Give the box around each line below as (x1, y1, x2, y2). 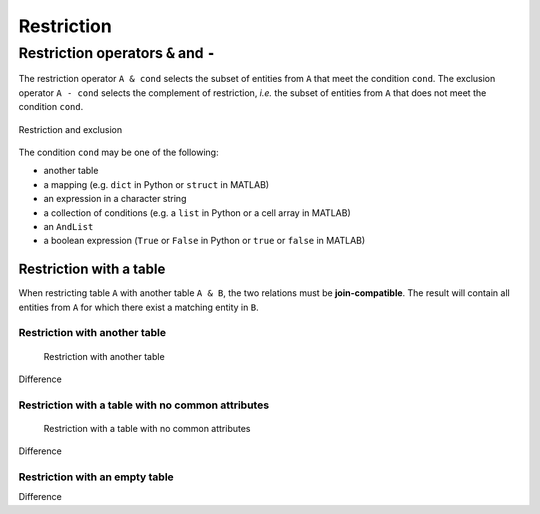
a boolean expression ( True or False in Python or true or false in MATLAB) (43, 235, 366, 247)
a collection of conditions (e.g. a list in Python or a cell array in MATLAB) (43, 206, 352, 219)
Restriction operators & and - (18, 44, 216, 62)
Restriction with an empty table (18, 470, 174, 484)
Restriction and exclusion (18, 123, 123, 135)
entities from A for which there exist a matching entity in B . (18, 301, 259, 313)
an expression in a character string (43, 193, 187, 205)
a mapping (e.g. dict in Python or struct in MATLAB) (43, 178, 270, 190)
